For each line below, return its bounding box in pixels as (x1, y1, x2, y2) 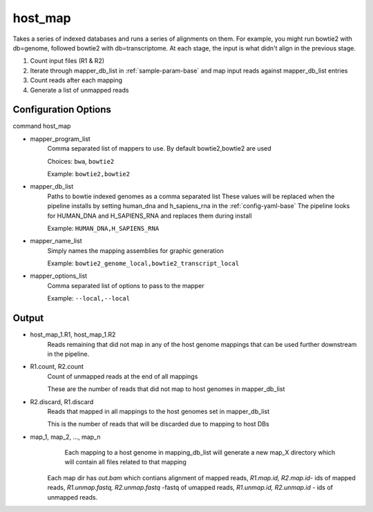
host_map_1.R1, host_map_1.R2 (30, 330, 116, 339)
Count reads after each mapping (30, 76, 123, 84)
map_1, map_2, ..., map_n (30, 433, 101, 441)
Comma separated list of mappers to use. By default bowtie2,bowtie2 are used (47, 144, 272, 153)
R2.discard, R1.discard (30, 397, 94, 406)
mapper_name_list (30, 237, 82, 245)
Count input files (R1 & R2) (30, 57, 105, 65)
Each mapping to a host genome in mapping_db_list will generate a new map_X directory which (64, 448, 336, 457)
